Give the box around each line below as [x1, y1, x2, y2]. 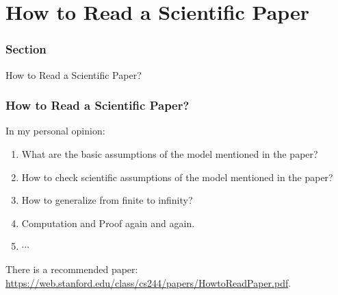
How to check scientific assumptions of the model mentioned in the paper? [21, 169, 333, 184]
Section [5, 40, 47, 58]
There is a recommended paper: [5, 261, 138, 276]
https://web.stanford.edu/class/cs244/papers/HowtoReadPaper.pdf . [5, 275, 291, 290]
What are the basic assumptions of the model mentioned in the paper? [21, 147, 318, 161]
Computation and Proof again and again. [21, 215, 195, 230]
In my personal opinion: [5, 123, 105, 138]
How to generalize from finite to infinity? [21, 193, 193, 207]
